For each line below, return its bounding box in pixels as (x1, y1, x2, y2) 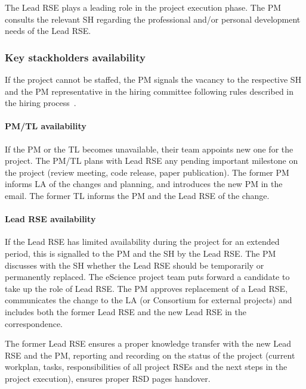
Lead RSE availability (5, 213, 96, 225)
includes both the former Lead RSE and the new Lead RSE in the (5, 305, 247, 318)
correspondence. (5, 317, 63, 329)
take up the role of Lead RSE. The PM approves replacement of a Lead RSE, (5, 282, 288, 294)
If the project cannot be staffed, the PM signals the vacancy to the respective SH (5, 73, 302, 85)
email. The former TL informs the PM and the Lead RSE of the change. (5, 189, 270, 201)
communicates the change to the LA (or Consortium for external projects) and (5, 294, 292, 306)
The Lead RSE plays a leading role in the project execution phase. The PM (5, 1, 282, 13)
